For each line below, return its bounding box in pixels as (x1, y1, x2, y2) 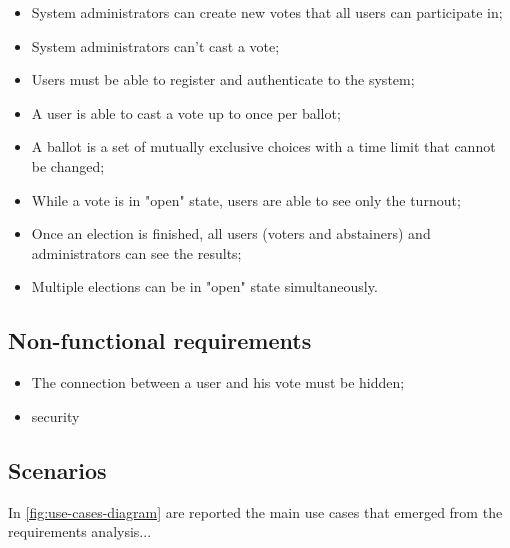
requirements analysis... (8, 521, 152, 542)
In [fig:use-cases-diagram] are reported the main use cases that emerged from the (8, 501, 503, 522)
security (31, 405, 80, 426)
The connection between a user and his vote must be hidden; (31, 372, 405, 393)
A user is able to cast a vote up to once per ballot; (31, 102, 341, 123)
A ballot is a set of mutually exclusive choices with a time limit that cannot (31, 136, 496, 157)
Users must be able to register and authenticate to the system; (31, 69, 415, 90)
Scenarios (8, 454, 107, 485)
